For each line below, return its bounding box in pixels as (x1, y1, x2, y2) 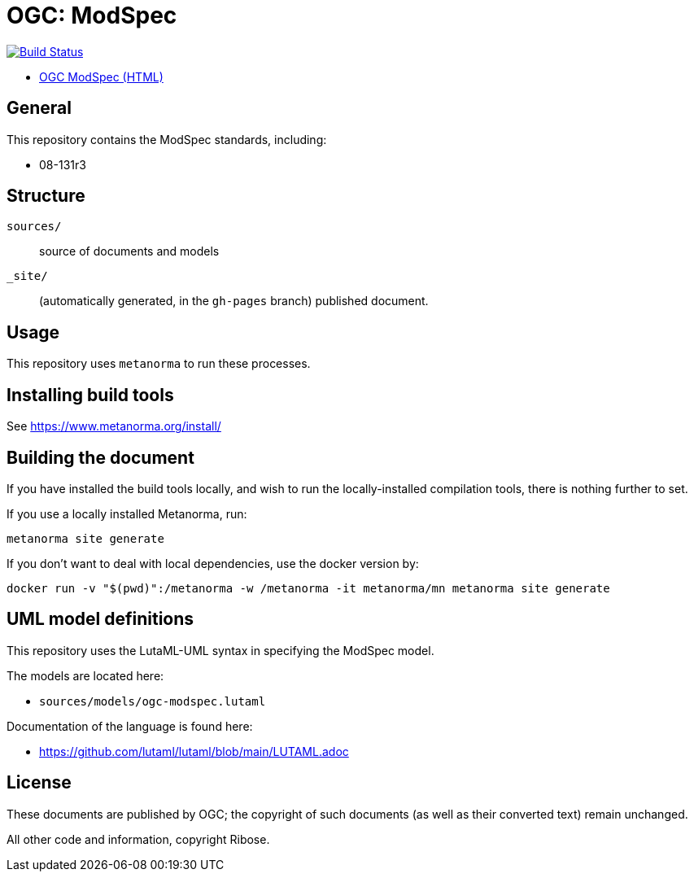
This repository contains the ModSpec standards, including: (7, 132, 327, 146)
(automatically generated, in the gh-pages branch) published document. (39, 294, 429, 308)
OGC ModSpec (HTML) (39, 69, 164, 84)
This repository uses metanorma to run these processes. (7, 356, 311, 371)
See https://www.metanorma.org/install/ (7, 419, 221, 434)
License (7, 772, 72, 793)
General (7, 98, 72, 119)
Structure (7, 186, 85, 207)
